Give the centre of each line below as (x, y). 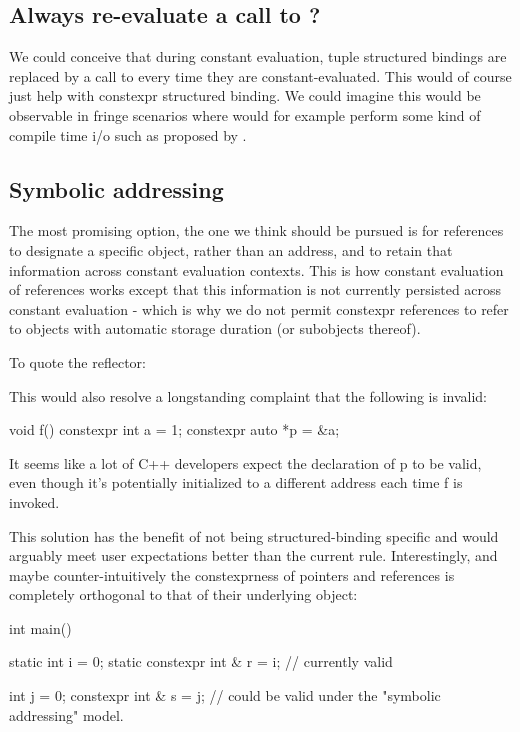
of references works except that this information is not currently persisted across (255, 289)
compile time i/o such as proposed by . (128, 134)
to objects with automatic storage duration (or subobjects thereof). (215, 328)
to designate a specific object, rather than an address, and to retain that (231, 249)
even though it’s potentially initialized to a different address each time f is (236, 482)
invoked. (34, 501)
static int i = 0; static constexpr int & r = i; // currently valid (201, 661)
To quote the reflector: (77, 361)
